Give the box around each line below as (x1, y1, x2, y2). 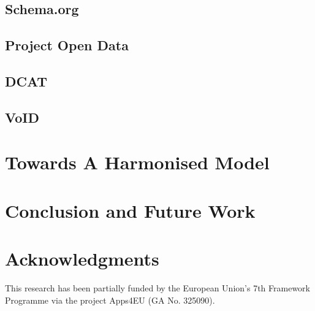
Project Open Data (5, 36, 129, 55)
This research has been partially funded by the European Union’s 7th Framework (5, 282, 310, 294)
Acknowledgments (5, 246, 159, 271)
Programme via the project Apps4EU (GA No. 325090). (5, 293, 215, 306)
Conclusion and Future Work (5, 198, 256, 223)
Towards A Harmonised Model (5, 150, 270, 175)
